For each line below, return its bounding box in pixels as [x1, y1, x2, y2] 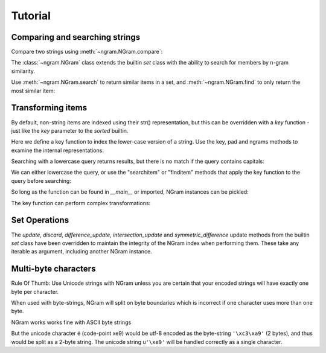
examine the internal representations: [11, 147, 104, 154]
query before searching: [11, 177, 72, 184]
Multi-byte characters [11, 264, 96, 274]
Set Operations [11, 215, 69, 226]
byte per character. [11, 288, 59, 295]
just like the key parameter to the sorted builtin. [11, 127, 129, 134]
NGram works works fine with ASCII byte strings [11, 319, 132, 326]
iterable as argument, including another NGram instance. [11, 248, 152, 255]
